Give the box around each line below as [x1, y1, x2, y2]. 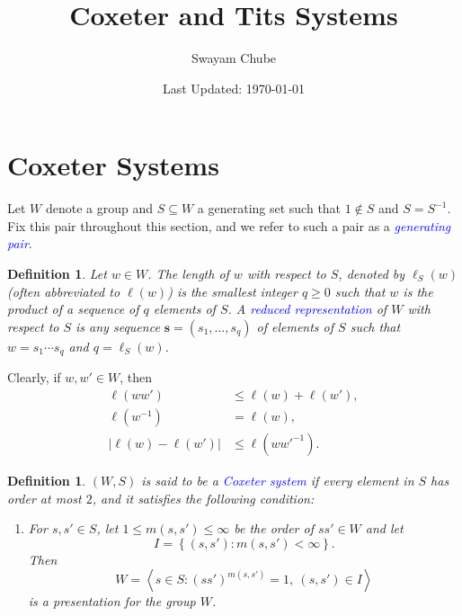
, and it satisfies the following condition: [92, 488, 315, 507]
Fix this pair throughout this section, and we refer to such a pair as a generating [7, 216, 451, 235]
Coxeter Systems [7, 147, 219, 183]
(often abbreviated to [7, 281, 120, 300]
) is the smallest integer [167, 281, 298, 300]
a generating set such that [197, 199, 342, 218]
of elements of [256, 317, 334, 335]
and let [365, 519, 404, 538]
